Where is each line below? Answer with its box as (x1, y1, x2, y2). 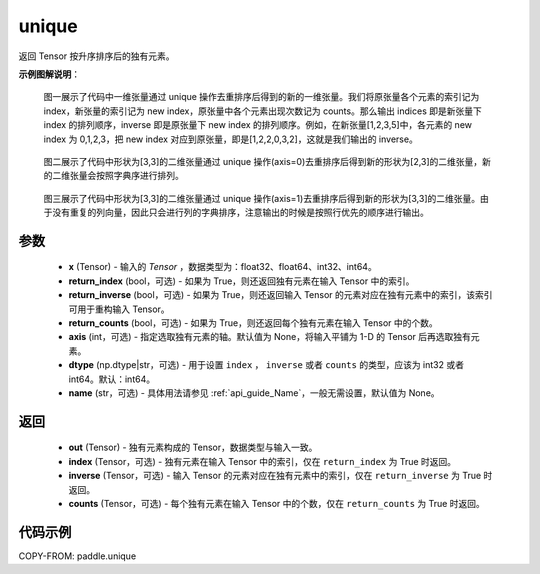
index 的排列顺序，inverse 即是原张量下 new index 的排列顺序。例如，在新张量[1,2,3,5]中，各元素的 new (43, 119, 472, 131)
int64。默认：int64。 (68, 373, 155, 385)
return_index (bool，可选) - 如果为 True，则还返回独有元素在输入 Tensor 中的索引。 (68, 275, 415, 287)
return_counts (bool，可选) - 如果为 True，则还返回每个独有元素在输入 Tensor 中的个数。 (68, 317, 439, 329)
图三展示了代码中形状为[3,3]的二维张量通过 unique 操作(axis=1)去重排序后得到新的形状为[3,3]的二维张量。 (43, 192, 480, 204)
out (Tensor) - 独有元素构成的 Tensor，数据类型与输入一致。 (68, 441, 318, 454)
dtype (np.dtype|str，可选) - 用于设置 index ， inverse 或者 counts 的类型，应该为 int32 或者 (68, 359, 465, 371)
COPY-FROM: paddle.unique (18, 550, 137, 562)
